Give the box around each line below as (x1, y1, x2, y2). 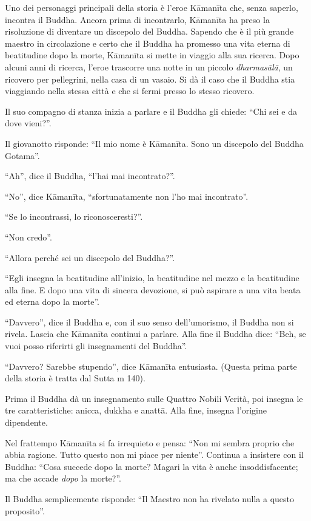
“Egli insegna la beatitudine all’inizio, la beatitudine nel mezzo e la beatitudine (5, 271, 299, 284)
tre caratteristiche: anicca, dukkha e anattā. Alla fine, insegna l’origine (5, 404, 267, 417)
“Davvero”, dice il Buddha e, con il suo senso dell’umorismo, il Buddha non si (5, 315, 294, 328)
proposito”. (5, 504, 45, 517)
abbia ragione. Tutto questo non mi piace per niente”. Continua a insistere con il (5, 448, 304, 461)
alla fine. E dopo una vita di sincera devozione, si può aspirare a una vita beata (5, 283, 301, 296)
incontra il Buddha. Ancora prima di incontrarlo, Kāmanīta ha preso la (5, 13, 270, 26)
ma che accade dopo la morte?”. (5, 472, 122, 485)
